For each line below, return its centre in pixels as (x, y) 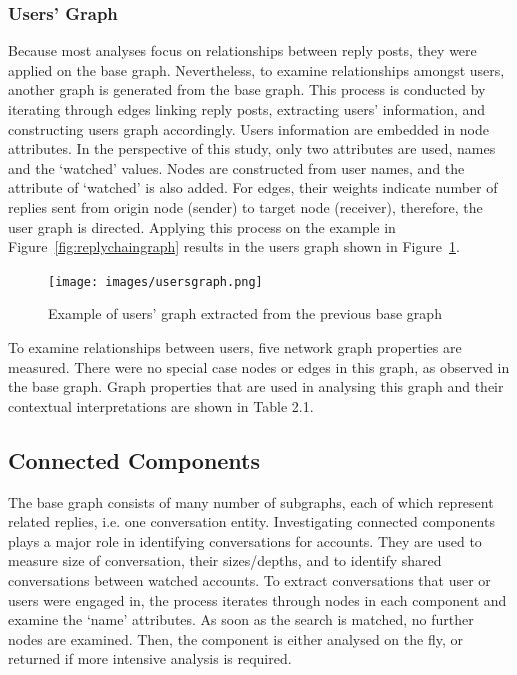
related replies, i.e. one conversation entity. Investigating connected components (251, 521)
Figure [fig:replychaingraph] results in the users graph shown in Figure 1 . (234, 246)
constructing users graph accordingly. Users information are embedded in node (248, 128)
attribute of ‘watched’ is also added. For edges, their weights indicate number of (253, 187)
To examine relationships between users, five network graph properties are (235, 347)
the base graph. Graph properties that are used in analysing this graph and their (256, 386)
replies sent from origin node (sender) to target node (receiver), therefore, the (245, 206)
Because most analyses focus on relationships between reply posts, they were (242, 50)
